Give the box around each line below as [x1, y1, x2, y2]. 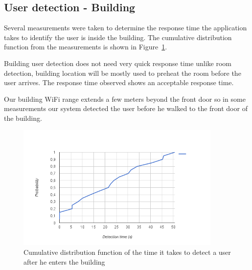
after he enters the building [23, 256, 105, 267]
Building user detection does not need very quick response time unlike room [4, 58, 231, 68]
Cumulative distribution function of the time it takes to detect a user [23, 247, 231, 257]
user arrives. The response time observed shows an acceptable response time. [4, 77, 234, 88]
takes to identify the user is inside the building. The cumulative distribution [4, 32, 232, 42]
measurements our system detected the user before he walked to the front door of [4, 103, 248, 113]
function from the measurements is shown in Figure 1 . [4, 42, 167, 52]
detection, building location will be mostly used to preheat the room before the [4, 67, 241, 78]
